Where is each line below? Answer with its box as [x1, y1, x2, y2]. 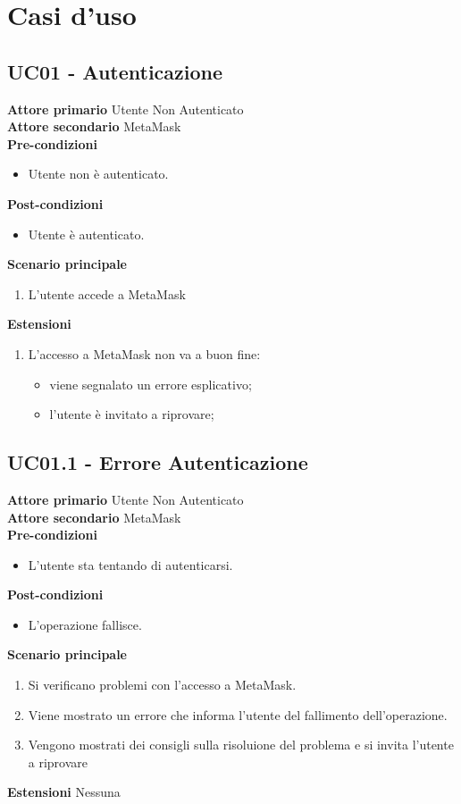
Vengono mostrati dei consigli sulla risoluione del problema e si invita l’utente [28, 735, 454, 754]
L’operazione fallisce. [28, 615, 142, 633]
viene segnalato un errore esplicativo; [49, 374, 252, 393]
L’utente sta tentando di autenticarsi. [28, 555, 233, 574]
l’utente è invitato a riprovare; [49, 405, 214, 423]
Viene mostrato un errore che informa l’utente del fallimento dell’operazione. [28, 705, 448, 724]
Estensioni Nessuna [7, 783, 121, 801]
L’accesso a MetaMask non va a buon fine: [28, 344, 261, 363]
